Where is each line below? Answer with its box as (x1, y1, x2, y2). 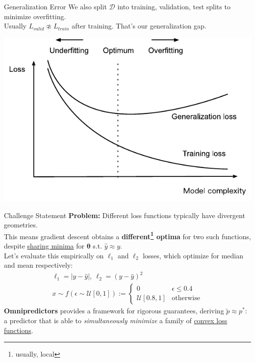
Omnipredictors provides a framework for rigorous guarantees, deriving (4, 306, 224, 316)
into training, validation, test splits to (117, 1, 230, 11)
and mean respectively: (4, 260, 73, 270)
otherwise (172, 295, 200, 302)
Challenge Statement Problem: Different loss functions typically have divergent (4, 210, 245, 220)
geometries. (4, 220, 38, 230)
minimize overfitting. (4, 11, 66, 21)
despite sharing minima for (4, 241, 84, 251)
